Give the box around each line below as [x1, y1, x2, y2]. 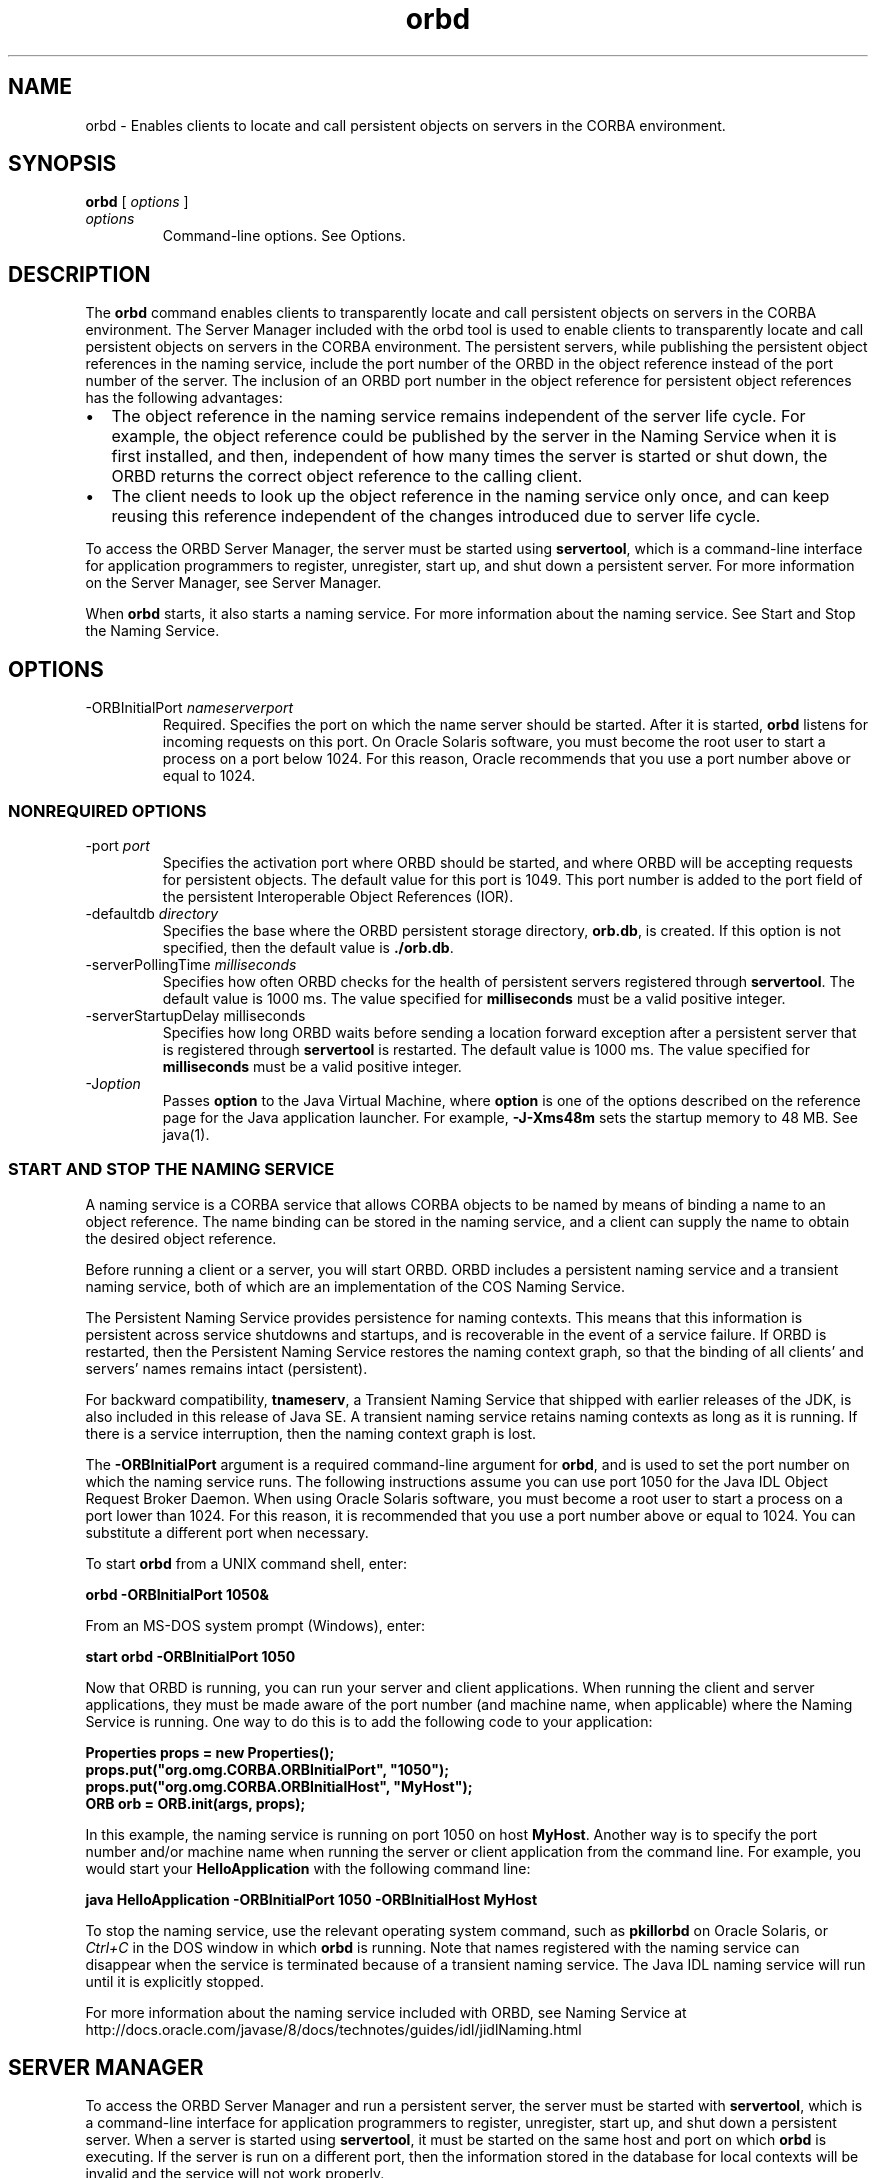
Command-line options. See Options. [162, 227, 406, 245]
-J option [85, 1074, 141, 1092]
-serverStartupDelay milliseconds [85, 1006, 306, 1024]
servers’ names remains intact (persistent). [85, 1359, 368, 1377]
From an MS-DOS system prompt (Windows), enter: [85, 1616, 426, 1634]
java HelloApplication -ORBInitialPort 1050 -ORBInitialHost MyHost [85, 1890, 538, 1908]
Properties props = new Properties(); [85, 1743, 335, 1761]
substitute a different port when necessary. [85, 1523, 369, 1541]
